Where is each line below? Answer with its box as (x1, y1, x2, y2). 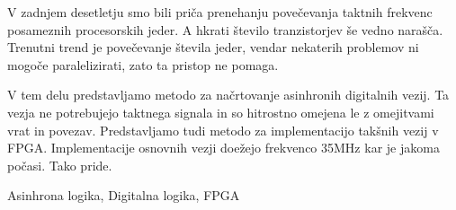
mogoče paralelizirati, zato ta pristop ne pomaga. (7, 55, 279, 74)
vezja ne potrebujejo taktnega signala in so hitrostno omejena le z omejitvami (7, 102, 434, 121)
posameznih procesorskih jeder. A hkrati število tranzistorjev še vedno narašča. (7, 20, 443, 39)
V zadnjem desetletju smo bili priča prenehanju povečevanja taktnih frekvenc (7, 3, 433, 21)
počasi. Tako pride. (7, 155, 112, 174)
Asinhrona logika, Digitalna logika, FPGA (7, 186, 240, 205)
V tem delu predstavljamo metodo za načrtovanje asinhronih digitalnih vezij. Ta (7, 85, 450, 104)
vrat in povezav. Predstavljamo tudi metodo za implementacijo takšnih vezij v (7, 120, 439, 139)
